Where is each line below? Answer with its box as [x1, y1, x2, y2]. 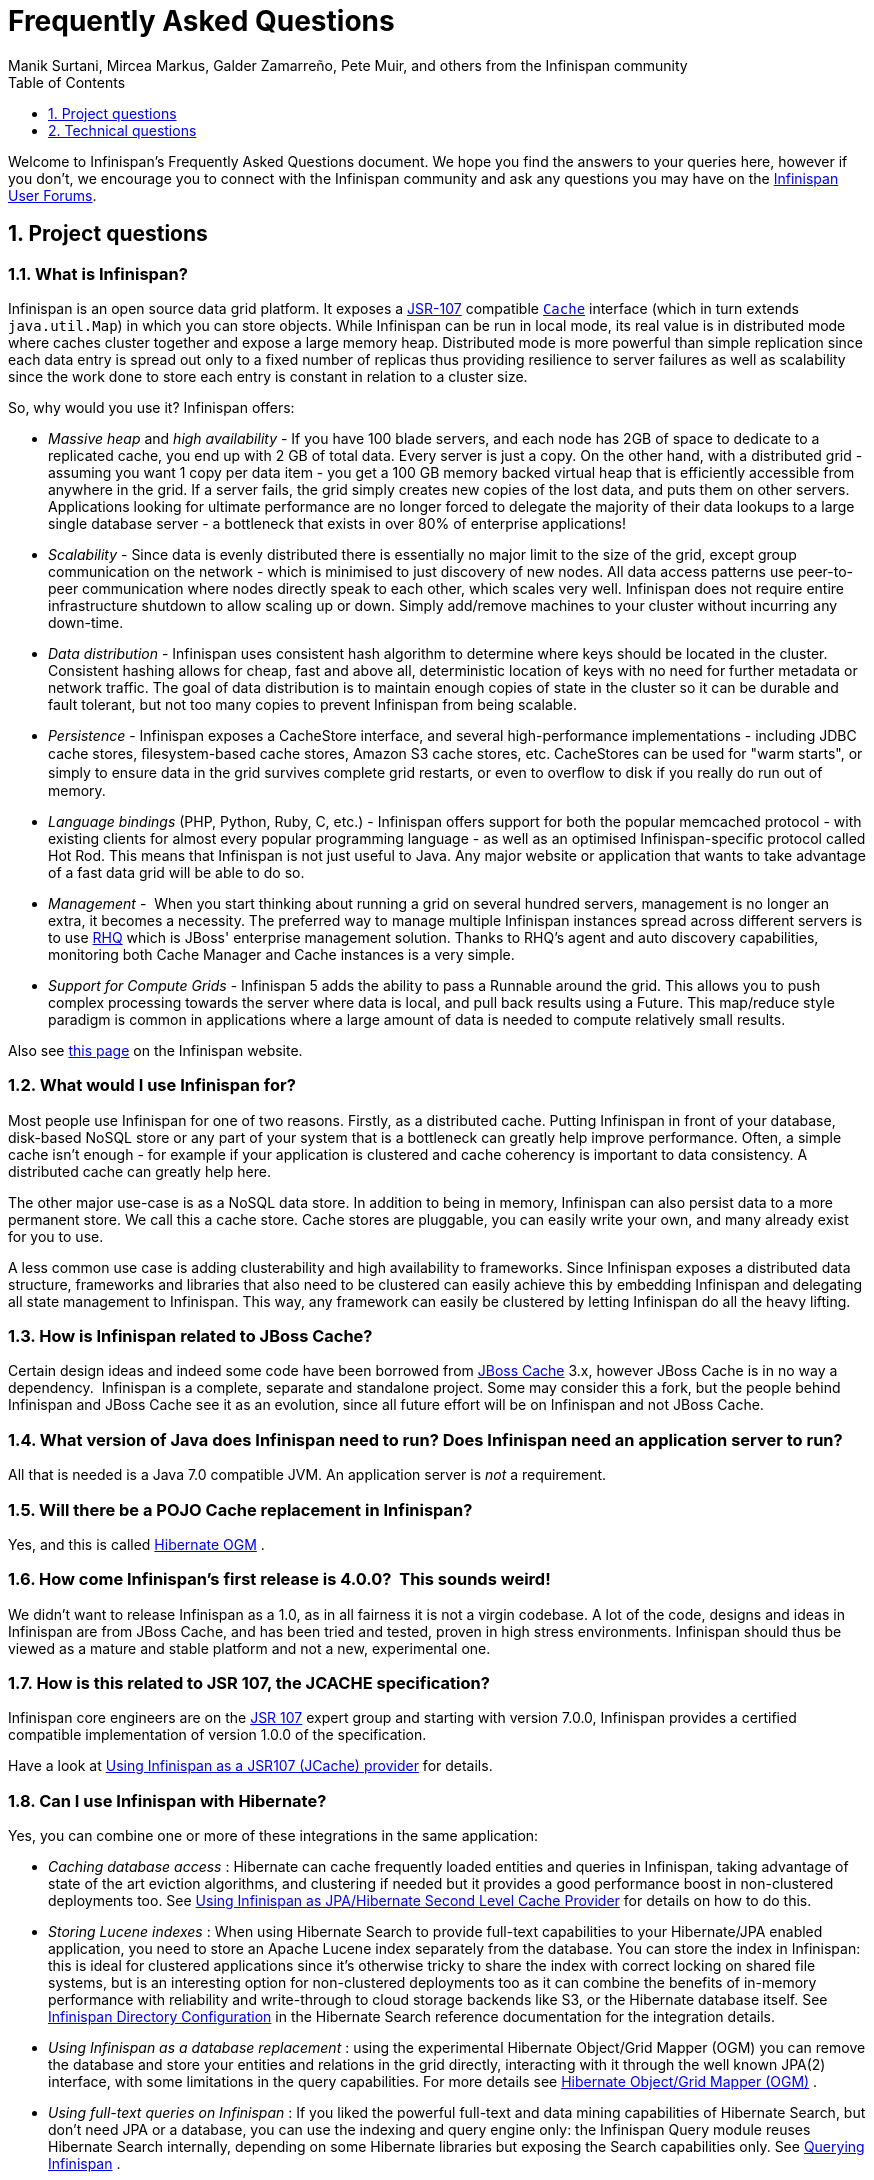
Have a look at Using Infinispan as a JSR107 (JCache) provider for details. [8, 1757, 493, 1775]
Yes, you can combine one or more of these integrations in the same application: [8, 1827, 539, 1845]
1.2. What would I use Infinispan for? [8, 1075, 296, 1096]
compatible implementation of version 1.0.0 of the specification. [8, 1726, 427, 1744]
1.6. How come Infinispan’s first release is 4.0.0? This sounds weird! [8, 1569, 551, 1590]
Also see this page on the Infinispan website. [8, 1041, 303, 1059]
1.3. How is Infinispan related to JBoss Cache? [8, 1326, 373, 1347]
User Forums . [8, 186, 97, 204]
